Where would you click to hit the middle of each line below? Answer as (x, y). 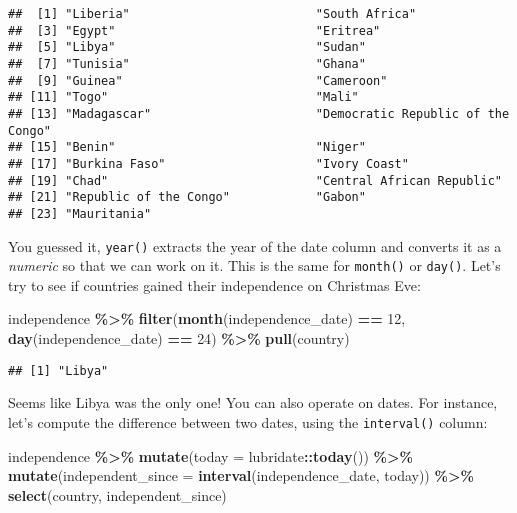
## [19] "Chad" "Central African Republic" (255, 180)
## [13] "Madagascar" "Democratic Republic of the (259, 113)
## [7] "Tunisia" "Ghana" (187, 63)
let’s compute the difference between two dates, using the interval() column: (248, 421)
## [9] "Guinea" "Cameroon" (198, 80)
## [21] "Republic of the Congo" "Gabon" (187, 197)
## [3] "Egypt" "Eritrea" (194, 30)
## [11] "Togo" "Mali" (183, 97)
